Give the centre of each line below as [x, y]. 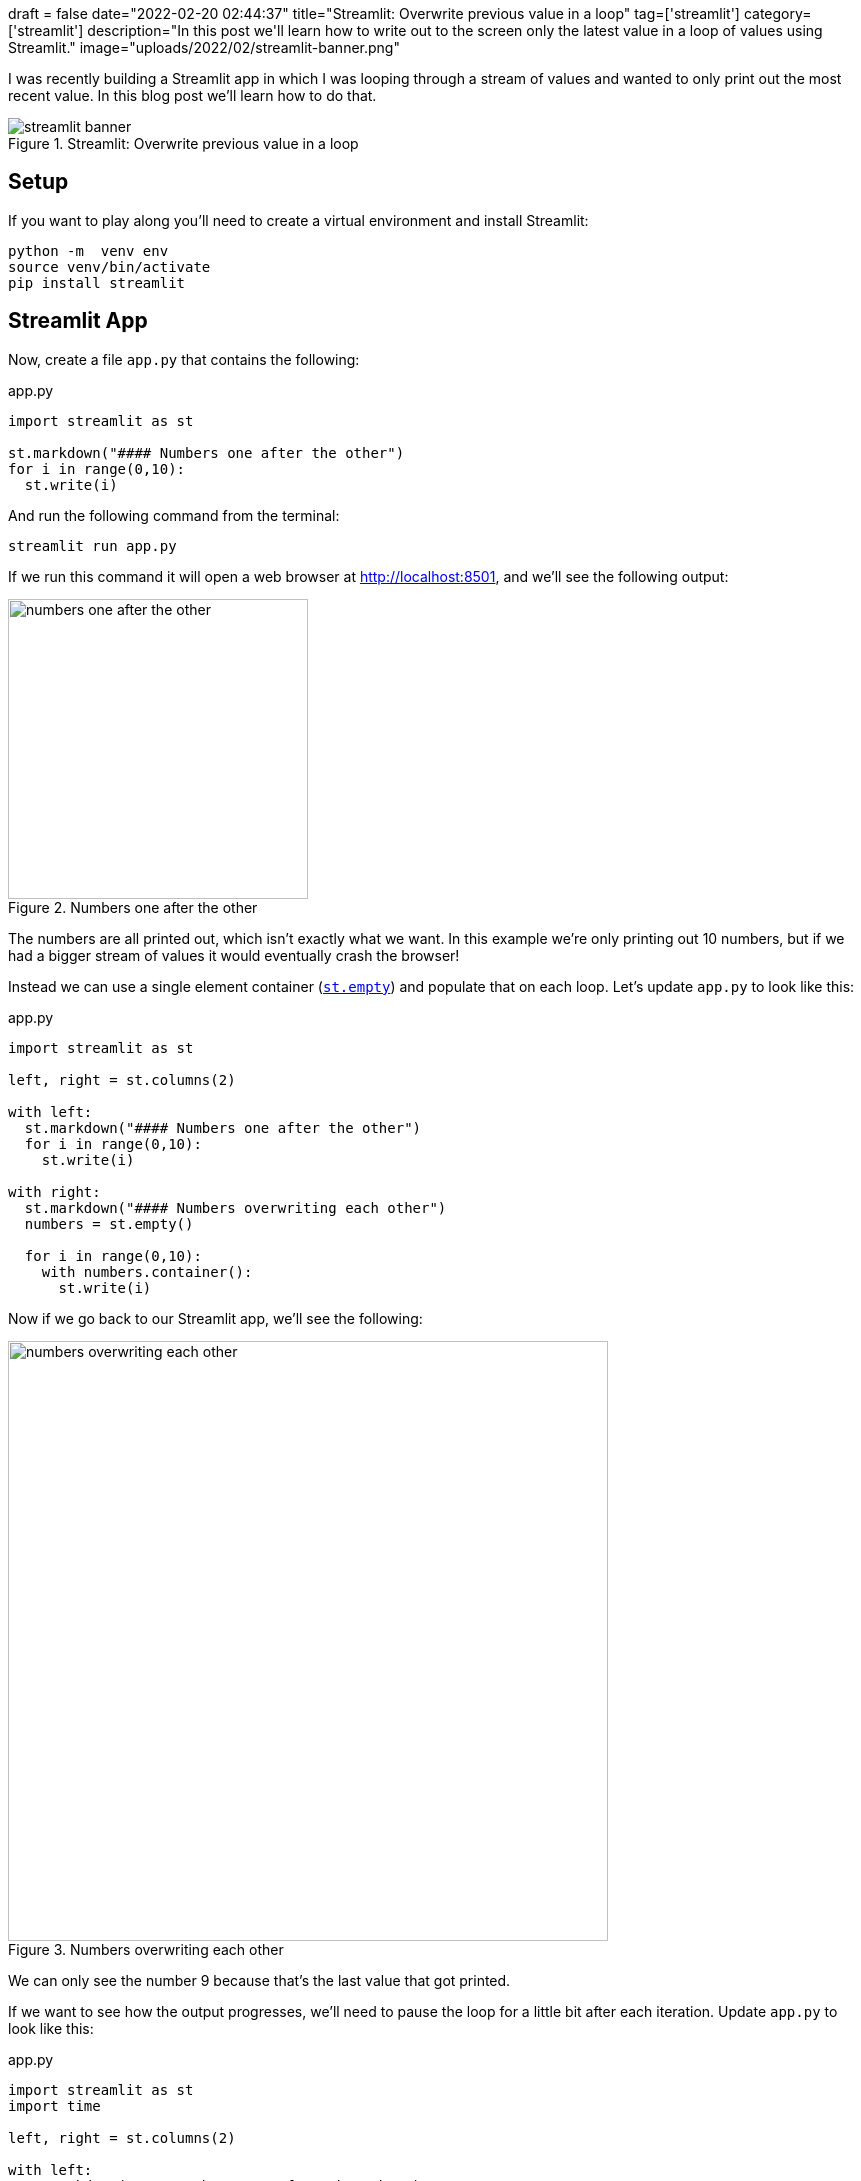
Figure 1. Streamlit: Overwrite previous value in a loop [183, 143]
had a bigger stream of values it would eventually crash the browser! [234, 955]
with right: [54, 1191]
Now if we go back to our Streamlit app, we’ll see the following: [215, 1318]
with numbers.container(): [147, 1271]
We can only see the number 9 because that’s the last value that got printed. [259, 1980]
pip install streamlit [97, 282]
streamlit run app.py [92, 545]
